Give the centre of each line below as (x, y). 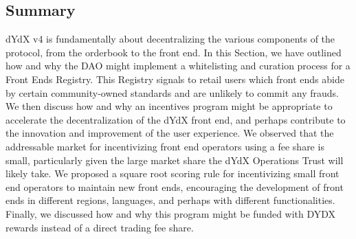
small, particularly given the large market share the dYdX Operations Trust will (175, 160)
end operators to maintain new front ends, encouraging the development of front (175, 186)
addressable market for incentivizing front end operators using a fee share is (165, 146)
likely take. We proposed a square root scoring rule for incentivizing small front (173, 173)
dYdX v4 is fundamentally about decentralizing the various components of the (170, 39)
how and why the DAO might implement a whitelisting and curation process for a (178, 66)
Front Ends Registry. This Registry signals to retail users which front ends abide (175, 79)
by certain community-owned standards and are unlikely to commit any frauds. (172, 92)
